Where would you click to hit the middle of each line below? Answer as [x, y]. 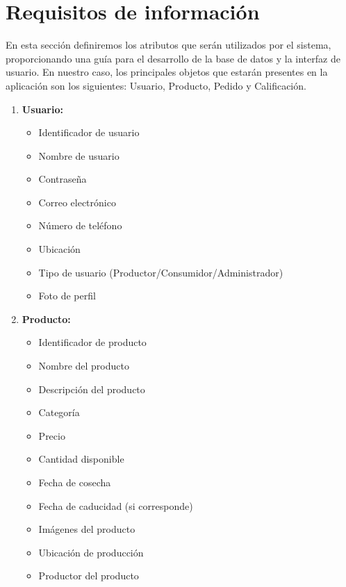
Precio [52, 435]
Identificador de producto [92, 342]
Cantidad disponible [81, 459]
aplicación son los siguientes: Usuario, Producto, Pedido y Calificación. [156, 85]
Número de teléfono [80, 225]
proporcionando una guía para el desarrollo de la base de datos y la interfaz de [173, 58]
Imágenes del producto [87, 529]
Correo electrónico [77, 202]
